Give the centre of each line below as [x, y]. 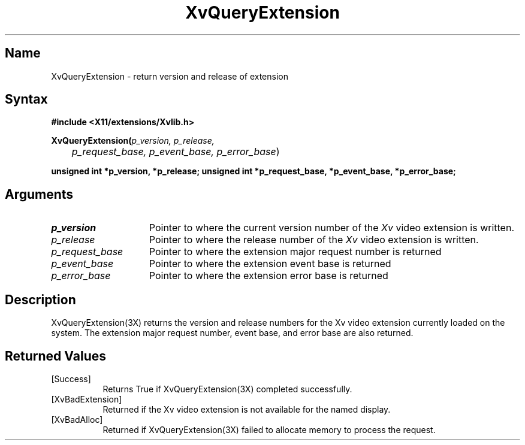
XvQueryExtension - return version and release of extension [170, 76]
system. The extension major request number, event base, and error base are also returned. [232, 333]
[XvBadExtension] [87, 399]
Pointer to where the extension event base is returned [270, 264]
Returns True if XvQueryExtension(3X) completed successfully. [227, 389]
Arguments [39, 194]
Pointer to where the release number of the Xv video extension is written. [314, 240]
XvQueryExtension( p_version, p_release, [133, 141]
